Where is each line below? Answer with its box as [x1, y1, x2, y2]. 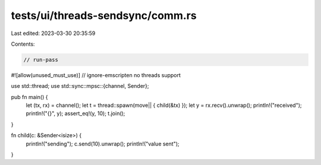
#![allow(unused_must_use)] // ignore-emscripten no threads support [11, 71, 181, 78]
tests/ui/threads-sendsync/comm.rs [11, 9, 197, 22]
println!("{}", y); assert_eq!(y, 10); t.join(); [26, 110, 125, 117]
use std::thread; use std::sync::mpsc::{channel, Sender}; [11, 82, 149, 90]
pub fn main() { [11, 93, 48, 100]
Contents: [11, 40, 35, 47]
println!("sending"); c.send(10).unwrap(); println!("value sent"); [26, 140, 180, 147]
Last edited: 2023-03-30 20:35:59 [11, 30, 96, 37]
